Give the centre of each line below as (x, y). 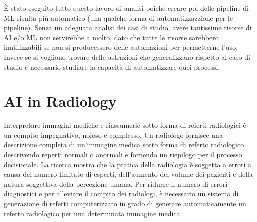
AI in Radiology (60, 101)
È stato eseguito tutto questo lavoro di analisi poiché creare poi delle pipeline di (126, 8)
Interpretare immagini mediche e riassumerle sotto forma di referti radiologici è (125, 125)
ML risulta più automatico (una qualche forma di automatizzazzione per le (119, 17)
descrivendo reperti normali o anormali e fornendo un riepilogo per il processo (123, 155)
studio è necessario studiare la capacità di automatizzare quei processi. (112, 66)
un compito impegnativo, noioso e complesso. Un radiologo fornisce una (113, 135)
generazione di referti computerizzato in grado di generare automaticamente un (125, 204)
